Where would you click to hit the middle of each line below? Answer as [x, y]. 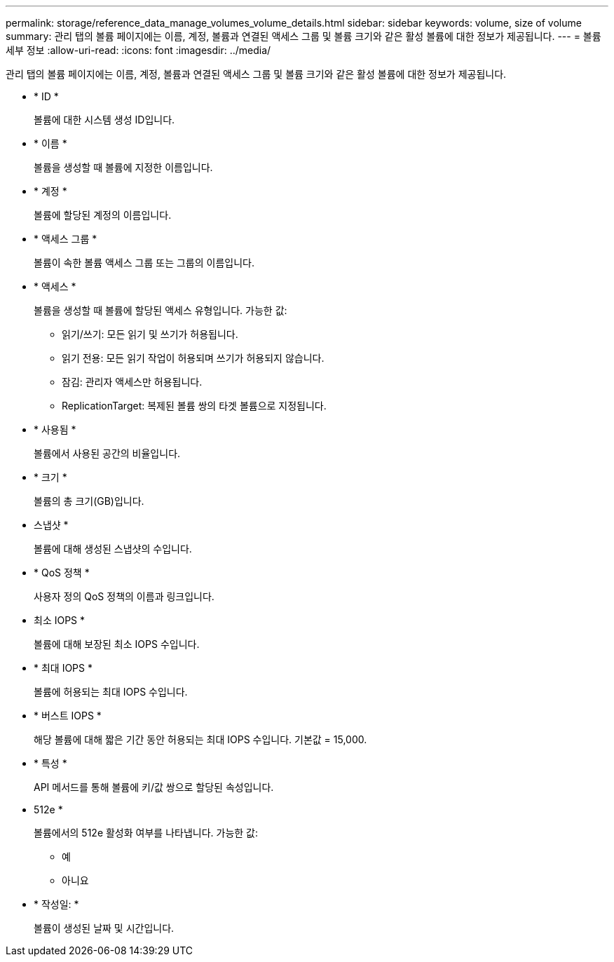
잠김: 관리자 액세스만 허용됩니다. [132, 382]
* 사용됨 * [55, 429]
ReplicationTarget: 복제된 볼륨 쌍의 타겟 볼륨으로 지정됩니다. [194, 406]
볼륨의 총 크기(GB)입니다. [89, 501]
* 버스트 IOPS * [68, 716]
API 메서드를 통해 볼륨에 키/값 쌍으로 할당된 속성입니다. [154, 787]
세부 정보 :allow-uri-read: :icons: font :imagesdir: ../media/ [138, 50]
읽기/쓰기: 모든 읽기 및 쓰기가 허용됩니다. [150, 334]
